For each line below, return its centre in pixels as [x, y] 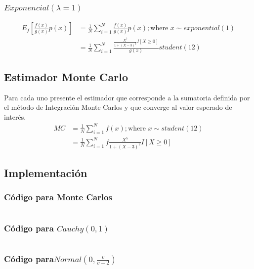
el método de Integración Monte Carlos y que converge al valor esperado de [118, 107]
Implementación [46, 173]
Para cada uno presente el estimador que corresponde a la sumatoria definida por [127, 97]
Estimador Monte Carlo [66, 76]
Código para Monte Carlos [58, 197]
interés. [15, 116]
